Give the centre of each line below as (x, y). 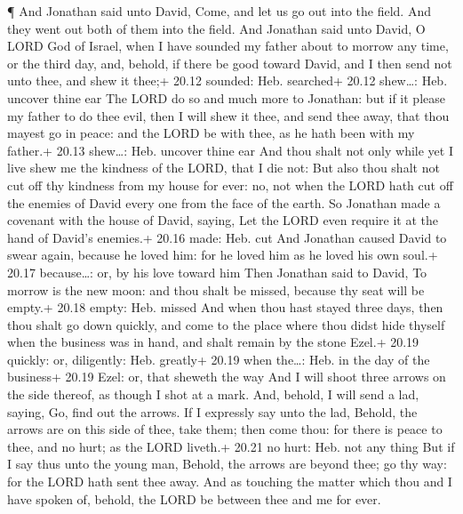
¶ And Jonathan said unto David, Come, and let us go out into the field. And (219, 11)
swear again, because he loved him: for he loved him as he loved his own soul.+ (223, 255)
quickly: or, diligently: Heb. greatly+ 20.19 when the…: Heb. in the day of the (219, 359)
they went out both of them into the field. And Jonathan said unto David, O (216, 28)
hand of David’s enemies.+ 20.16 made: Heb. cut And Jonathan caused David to (227, 237)
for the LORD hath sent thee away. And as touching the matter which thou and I (230, 482)
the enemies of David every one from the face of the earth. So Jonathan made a (224, 202)
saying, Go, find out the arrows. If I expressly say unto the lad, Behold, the (212, 411)
